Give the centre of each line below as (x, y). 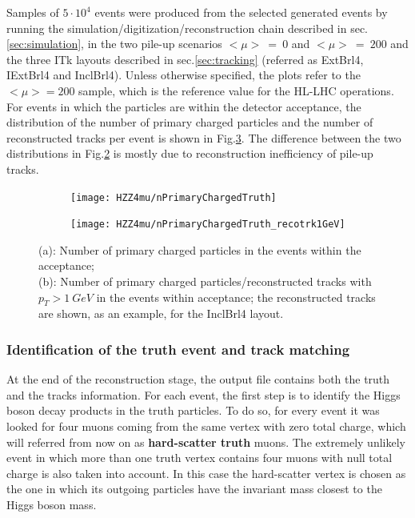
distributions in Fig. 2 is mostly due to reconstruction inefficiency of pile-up (190, 153)
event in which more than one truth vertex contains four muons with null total (200, 458)
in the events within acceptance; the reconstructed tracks (236, 297)
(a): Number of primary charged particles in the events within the (200, 249)
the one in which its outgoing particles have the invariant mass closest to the (194, 489)
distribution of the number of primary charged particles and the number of (190, 122)
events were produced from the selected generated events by (241, 12)
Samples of (33, 12)
